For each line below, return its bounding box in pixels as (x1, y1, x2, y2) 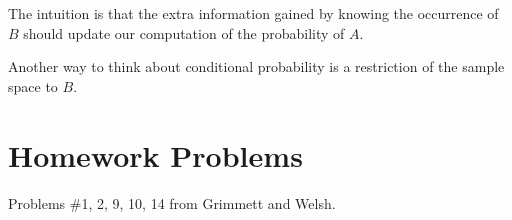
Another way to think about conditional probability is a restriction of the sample (8, 56, 505, 77)
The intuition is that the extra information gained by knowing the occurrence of (8, 3, 499, 23)
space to (8, 75, 58, 96)
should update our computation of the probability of (23, 22, 345, 43)
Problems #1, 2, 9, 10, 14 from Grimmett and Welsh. (8, 192, 336, 213)
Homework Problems (8, 134, 303, 175)
